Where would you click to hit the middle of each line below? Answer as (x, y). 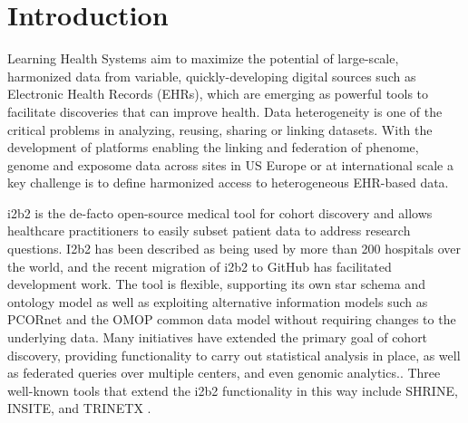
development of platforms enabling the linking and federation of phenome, (213, 147)
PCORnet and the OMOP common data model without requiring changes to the (232, 319)
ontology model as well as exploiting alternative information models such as (218, 301)
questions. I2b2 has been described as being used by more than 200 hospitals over (234, 249)
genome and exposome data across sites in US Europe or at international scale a (230, 164)
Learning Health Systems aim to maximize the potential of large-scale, (203, 58)
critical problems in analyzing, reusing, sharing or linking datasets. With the (220, 129)
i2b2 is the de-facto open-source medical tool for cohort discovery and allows (220, 212)
